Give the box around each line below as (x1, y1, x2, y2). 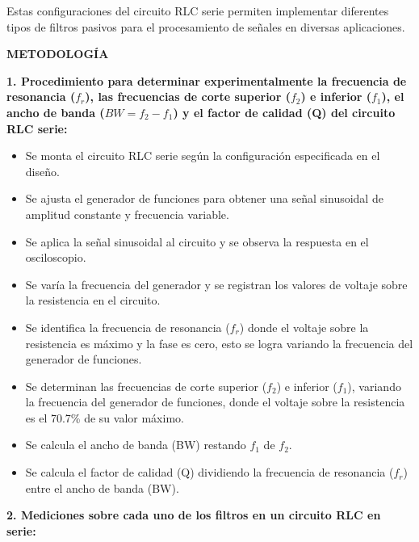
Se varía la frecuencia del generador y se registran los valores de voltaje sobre (25, 275, 408, 292)
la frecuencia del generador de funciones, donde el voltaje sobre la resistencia (25, 393, 405, 410)
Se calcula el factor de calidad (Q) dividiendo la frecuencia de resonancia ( (25, 464, 394, 481)
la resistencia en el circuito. (25, 292, 161, 309)
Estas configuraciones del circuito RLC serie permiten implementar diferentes (6, 2, 389, 19)
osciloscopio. (25, 249, 86, 266)
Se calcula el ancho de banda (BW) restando (25, 436, 246, 453)
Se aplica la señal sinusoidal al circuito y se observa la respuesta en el (25, 233, 369, 250)
